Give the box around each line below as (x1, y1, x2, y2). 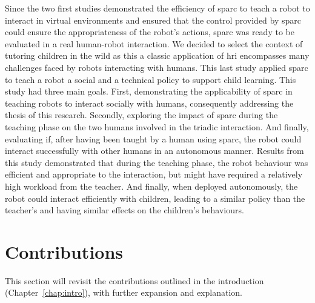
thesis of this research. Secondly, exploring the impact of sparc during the (5, 108, 278, 121)
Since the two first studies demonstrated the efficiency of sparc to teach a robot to (5, 2, 310, 14)
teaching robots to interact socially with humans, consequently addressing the (5, 96, 294, 109)
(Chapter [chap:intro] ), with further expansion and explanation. (5, 286, 242, 299)
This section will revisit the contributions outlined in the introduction (5, 274, 264, 287)
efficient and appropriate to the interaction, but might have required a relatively (5, 168, 303, 181)
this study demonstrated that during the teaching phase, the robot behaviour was (5, 156, 308, 168)
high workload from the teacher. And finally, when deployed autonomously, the (5, 179, 298, 192)
